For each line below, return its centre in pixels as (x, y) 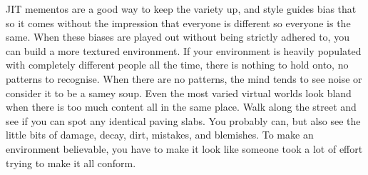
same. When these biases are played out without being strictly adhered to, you (178, 37)
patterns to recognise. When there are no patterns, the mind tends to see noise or (184, 78)
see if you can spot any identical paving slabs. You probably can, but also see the (183, 120)
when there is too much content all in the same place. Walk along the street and (181, 107)
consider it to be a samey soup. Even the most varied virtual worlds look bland (179, 92)
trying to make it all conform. (71, 162)
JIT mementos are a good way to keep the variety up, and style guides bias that (181, 9)
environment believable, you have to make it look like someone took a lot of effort (184, 148)
